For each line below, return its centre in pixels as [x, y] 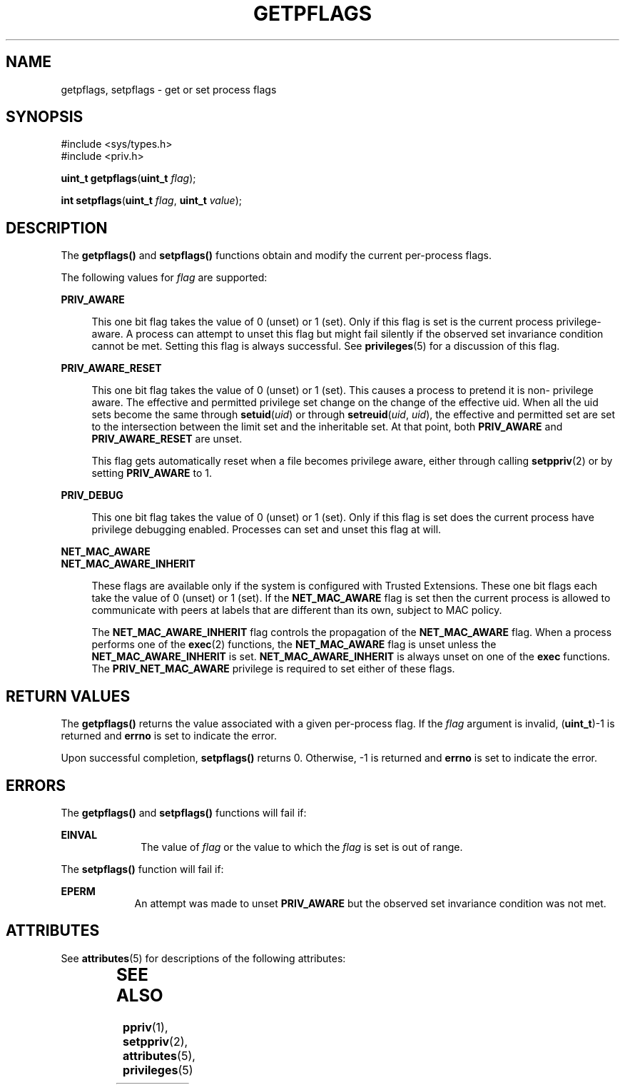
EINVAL [79, 834]
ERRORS [36, 785]
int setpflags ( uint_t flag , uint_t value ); [152, 201]
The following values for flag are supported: [164, 278]
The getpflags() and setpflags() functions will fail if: [184, 812]
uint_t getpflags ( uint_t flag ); [128, 178]
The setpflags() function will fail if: [142, 869]
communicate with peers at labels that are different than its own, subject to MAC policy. [297, 610]
